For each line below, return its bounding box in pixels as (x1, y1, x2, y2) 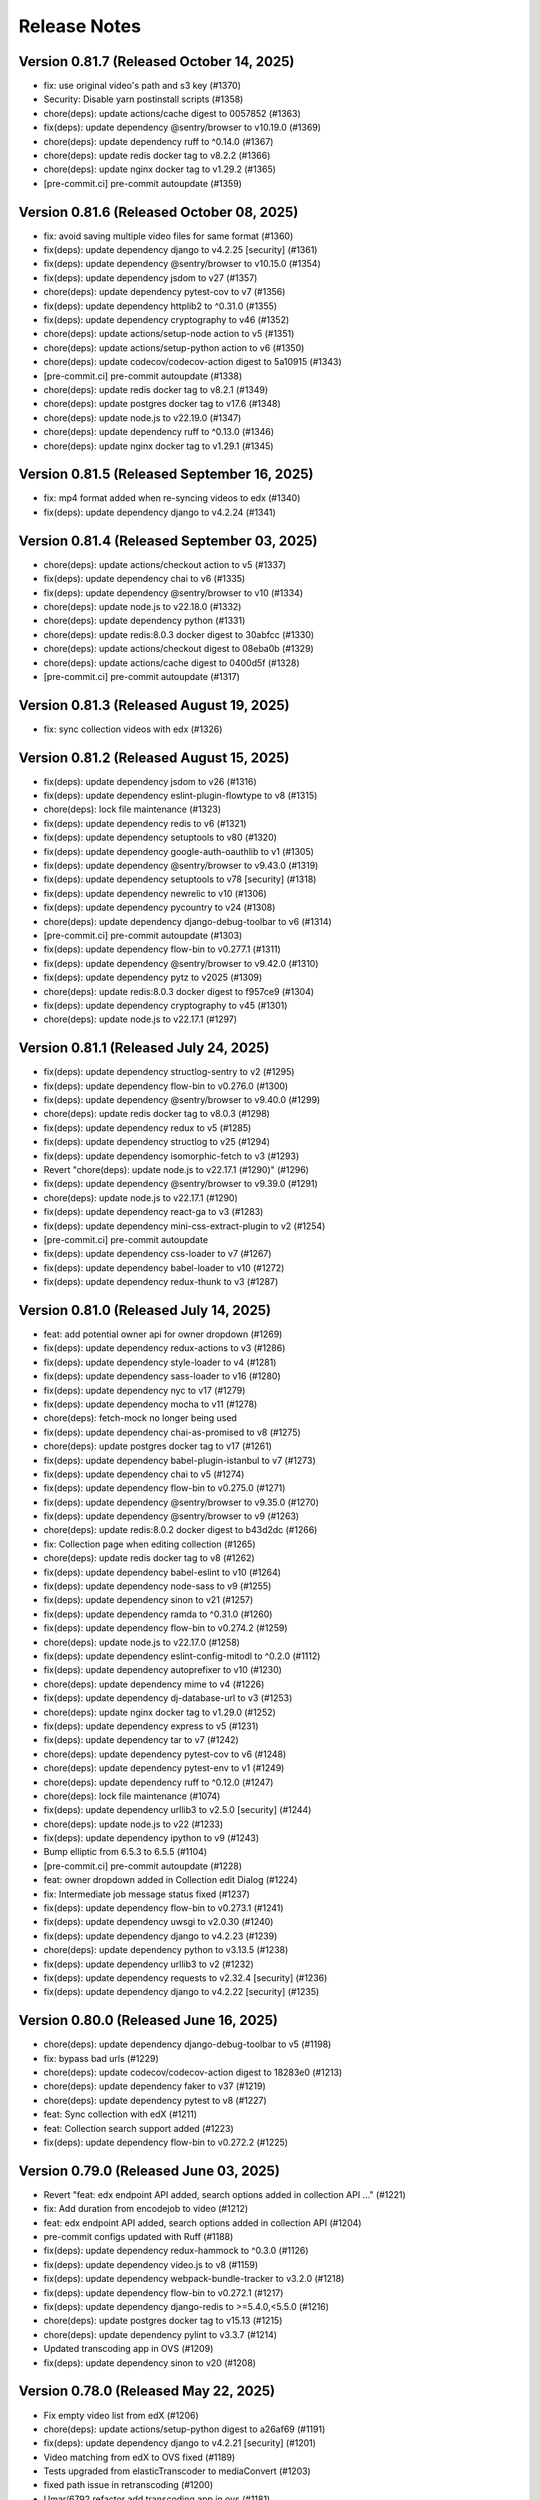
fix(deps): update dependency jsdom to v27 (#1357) (43, 271, 258, 284)
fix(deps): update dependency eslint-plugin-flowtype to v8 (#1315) (43, 790, 318, 802)
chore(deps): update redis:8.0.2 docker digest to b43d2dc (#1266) (43, 1524, 318, 1536)
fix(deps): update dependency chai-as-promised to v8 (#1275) (43, 1426, 302, 1438)
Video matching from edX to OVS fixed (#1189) (43, 2451, 236, 2463)
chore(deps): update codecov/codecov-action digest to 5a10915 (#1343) (43, 356, 342, 368)
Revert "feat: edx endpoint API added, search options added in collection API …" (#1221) (43, 2188, 407, 2200)
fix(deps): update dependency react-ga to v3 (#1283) (43, 1206, 264, 1218)
